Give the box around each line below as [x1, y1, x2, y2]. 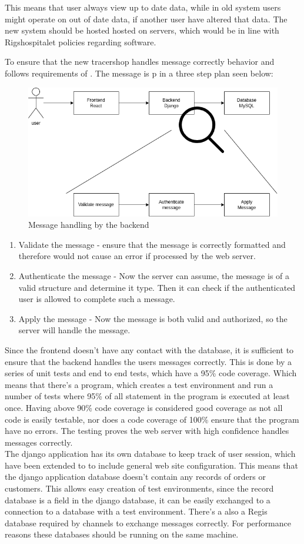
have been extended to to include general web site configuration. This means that [5, 459, 298, 471]
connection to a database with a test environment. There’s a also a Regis [5, 505, 268, 518]
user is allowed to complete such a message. [18, 293, 175, 305]
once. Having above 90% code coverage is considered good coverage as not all [5, 401, 283, 413]
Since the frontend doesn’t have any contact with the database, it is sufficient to [5, 343, 294, 356]
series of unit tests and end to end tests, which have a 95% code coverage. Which [5, 367, 297, 379]
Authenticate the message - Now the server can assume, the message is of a [18, 269, 290, 281]
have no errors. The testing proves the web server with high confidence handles [5, 424, 289, 437]
